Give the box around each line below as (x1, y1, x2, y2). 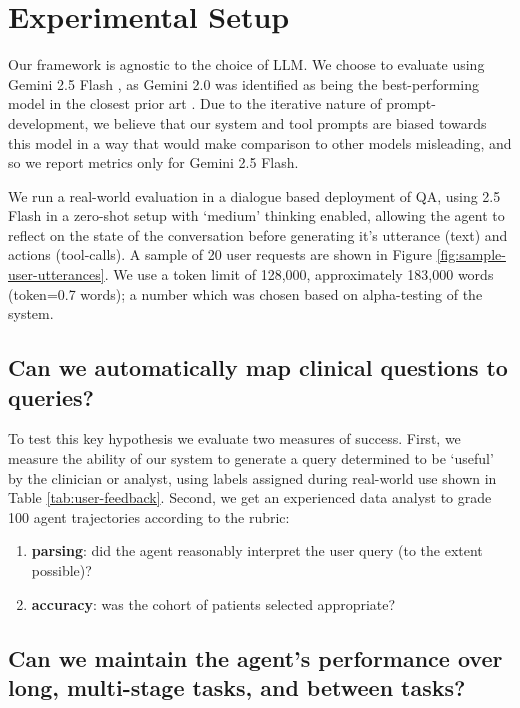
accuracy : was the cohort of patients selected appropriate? (31, 593, 396, 614)
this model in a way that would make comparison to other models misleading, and (8, 132, 512, 153)
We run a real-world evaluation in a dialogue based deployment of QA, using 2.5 (8, 185, 501, 206)
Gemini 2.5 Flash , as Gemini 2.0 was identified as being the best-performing (8, 73, 480, 94)
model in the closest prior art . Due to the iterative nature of (8, 93, 382, 114)
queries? (8, 381, 94, 412)
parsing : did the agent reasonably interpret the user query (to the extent (31, 540, 483, 561)
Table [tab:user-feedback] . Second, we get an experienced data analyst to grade (8, 487, 492, 508)
